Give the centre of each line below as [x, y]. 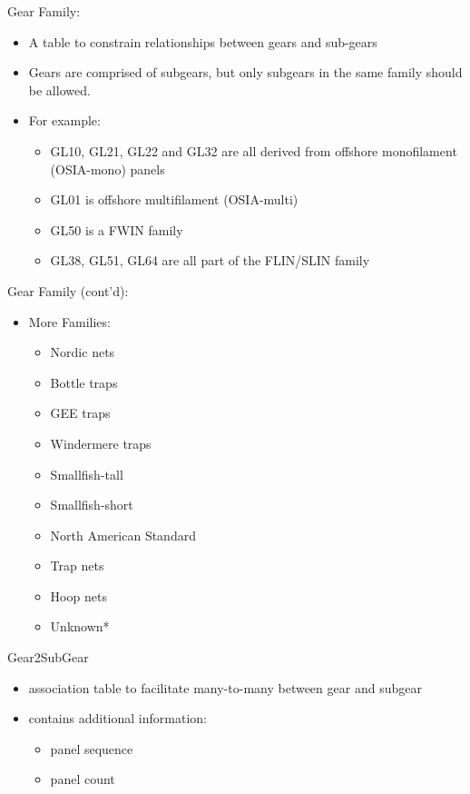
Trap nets [77, 566]
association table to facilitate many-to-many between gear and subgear [225, 687]
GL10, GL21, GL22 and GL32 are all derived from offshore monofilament [254, 150]
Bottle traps [84, 382]
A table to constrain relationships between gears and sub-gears [203, 41]
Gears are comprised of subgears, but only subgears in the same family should [245, 72]
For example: [64, 120]
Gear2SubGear [48, 657]
